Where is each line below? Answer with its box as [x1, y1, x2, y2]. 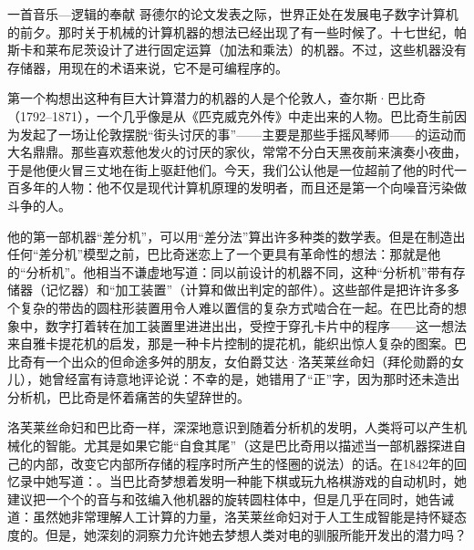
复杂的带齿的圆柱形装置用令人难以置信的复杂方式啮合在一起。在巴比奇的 [19, 297, 454, 317]
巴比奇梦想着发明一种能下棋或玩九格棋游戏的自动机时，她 [121, 472, 467, 491]
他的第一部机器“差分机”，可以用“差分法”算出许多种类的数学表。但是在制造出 [7, 226, 466, 245]
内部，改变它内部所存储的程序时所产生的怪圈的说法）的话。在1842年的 [32, 453, 454, 472]
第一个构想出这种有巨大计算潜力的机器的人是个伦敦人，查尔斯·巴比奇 [7, 88, 426, 108]
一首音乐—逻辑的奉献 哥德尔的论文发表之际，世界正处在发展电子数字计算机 [7, 5, 459, 23]
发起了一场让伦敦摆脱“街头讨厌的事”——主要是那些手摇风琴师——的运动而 [19, 124, 467, 143]
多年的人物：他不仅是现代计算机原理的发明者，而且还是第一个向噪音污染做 [19, 178, 467, 197]
